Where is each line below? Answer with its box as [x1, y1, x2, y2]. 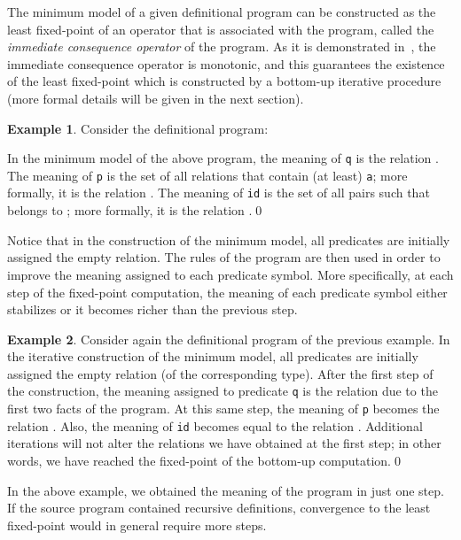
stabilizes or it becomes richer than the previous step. [7, 300, 298, 319]
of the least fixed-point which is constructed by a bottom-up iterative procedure [7, 72, 441, 90]
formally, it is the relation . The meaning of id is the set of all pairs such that [7, 183, 430, 202]
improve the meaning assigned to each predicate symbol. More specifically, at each [7, 265, 454, 283]
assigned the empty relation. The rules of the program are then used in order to [7, 248, 441, 266]
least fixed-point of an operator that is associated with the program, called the [7, 19, 434, 38]
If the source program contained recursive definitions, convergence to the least [7, 498, 431, 517]
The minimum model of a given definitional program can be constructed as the [7, 3, 436, 20]
